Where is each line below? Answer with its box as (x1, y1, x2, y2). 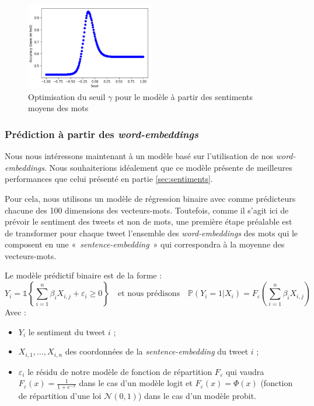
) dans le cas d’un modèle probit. (138, 390, 256, 402)
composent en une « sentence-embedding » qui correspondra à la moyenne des (5, 238, 285, 250)
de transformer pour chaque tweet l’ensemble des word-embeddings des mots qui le (5, 226, 298, 239)
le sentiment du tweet (28, 325, 106, 338)
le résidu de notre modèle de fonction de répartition (27, 365, 212, 377)
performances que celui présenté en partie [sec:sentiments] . (5, 173, 213, 185)
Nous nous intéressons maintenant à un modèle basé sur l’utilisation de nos (5, 150, 274, 162)
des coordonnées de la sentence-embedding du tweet (65, 345, 249, 357)
